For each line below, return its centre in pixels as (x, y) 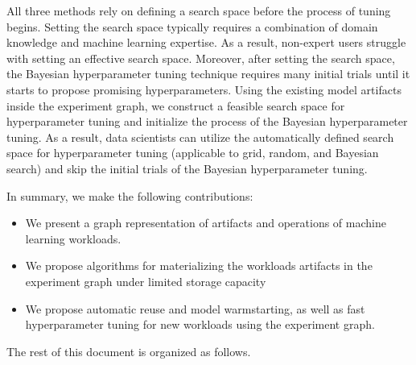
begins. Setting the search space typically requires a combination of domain (192, 26)
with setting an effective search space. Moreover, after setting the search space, (201, 58)
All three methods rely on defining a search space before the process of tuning (199, 10)
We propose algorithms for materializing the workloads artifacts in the (199, 265)
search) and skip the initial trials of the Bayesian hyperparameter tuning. (187, 168)
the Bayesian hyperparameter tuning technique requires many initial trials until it (208, 74)
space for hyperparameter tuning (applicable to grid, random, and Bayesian (193, 153)
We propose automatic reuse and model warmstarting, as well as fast (195, 308)
